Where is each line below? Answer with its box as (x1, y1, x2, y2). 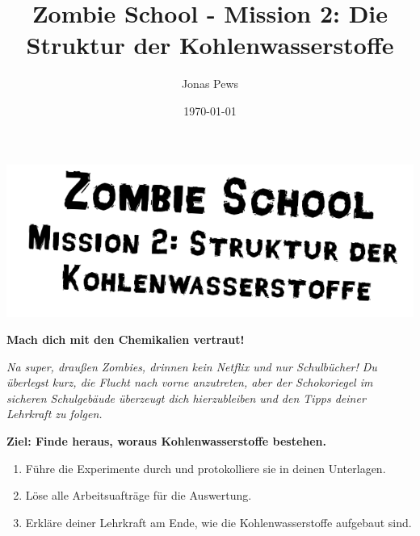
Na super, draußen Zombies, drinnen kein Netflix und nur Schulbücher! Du (6, 358, 377, 375)
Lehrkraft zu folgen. (6, 405, 103, 422)
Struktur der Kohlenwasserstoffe (26, 28, 394, 61)
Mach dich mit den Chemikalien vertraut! (6, 331, 245, 348)
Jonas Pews (181, 75, 239, 92)
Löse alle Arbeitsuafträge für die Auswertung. (25, 487, 252, 504)
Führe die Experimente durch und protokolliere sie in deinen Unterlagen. (25, 459, 386, 476)
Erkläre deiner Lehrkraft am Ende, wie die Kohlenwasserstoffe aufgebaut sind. (25, 513, 412, 530)
